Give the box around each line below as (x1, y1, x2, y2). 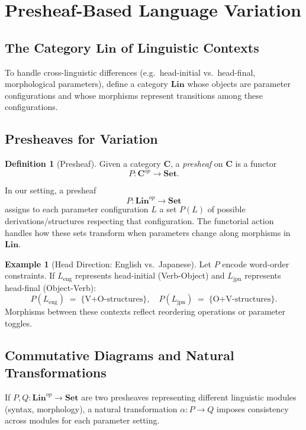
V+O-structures (85, 295, 143, 304)
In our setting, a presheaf (5, 184, 96, 196)
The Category (5, 38, 91, 56)
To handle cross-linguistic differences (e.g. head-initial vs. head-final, (5, 66, 256, 78)
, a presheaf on (170, 157, 223, 170)
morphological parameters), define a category (5, 77, 168, 90)
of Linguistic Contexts (121, 38, 259, 56)
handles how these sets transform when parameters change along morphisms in (5, 226, 291, 238)
